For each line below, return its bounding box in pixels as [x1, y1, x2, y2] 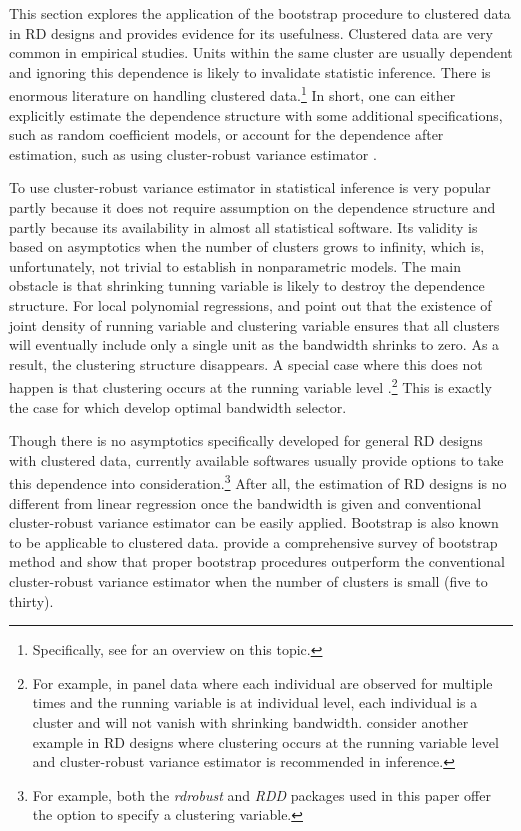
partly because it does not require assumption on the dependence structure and [9, 197, 496, 217]
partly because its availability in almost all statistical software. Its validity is [9, 216, 478, 237]
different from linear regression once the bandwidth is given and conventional [9, 492, 482, 513]
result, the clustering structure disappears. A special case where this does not [9, 353, 483, 374]
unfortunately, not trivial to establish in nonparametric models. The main [9, 255, 461, 276]
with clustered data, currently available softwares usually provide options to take [9, 449, 504, 470]
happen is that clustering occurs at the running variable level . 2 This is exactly [9, 374, 492, 397]
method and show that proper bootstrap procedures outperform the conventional [9, 551, 506, 572]
